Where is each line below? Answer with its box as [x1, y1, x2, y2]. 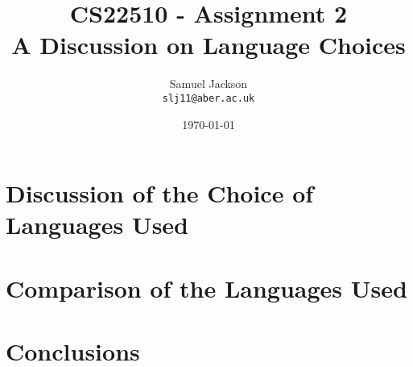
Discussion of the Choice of [6, 177, 314, 210]
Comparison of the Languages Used [6, 271, 407, 304]
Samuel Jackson [169, 75, 248, 92]
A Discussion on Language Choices [11, 28, 406, 61]
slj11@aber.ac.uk [162, 92, 255, 104]
